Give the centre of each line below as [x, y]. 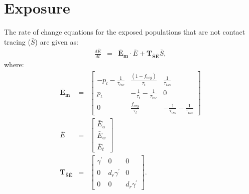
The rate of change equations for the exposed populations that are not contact [125, 32]
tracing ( [17, 41]
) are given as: [56, 41]
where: [14, 64]
